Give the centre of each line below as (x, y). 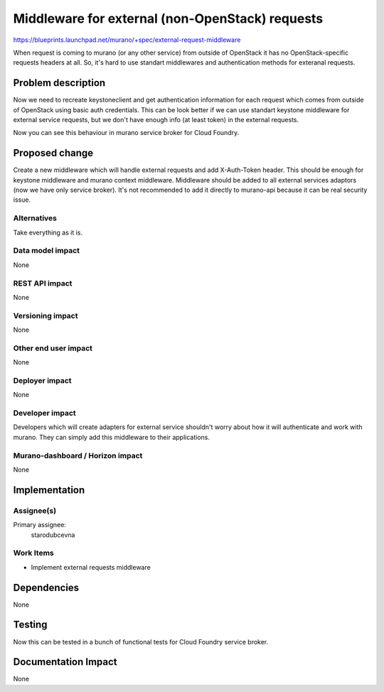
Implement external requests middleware (91, 567)
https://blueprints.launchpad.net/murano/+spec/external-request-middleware (127, 40)
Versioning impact (46, 315)
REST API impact (43, 283)
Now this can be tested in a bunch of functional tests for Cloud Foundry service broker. (141, 642)
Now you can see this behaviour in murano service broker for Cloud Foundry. (126, 133)
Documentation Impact (65, 662)
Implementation (49, 490)
